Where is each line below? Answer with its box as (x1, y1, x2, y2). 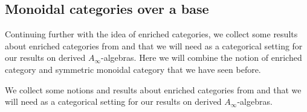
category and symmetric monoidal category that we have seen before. (5, 63, 261, 75)
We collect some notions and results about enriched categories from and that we (5, 83, 302, 96)
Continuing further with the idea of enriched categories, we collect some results (5, 28, 298, 40)
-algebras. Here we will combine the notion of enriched (101, 51, 302, 64)
